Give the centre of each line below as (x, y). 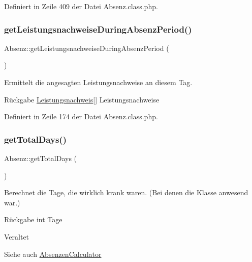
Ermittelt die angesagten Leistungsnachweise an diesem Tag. (98, 82)
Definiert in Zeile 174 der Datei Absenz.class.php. (81, 116)
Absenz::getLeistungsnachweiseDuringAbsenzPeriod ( (87, 48)
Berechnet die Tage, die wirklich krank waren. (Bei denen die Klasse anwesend (126, 192)
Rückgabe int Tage (33, 219)
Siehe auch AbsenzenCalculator (53, 254)
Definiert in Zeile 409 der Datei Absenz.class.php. (81, 6)
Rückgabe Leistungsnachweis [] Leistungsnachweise (82, 99)
